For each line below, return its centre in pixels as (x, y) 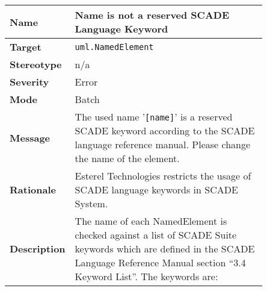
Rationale (33, 189)
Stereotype (36, 64)
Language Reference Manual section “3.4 (160, 262)
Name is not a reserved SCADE (152, 15)
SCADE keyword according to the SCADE (165, 130)
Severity (29, 82)
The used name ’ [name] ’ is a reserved (154, 117)
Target (26, 47)
